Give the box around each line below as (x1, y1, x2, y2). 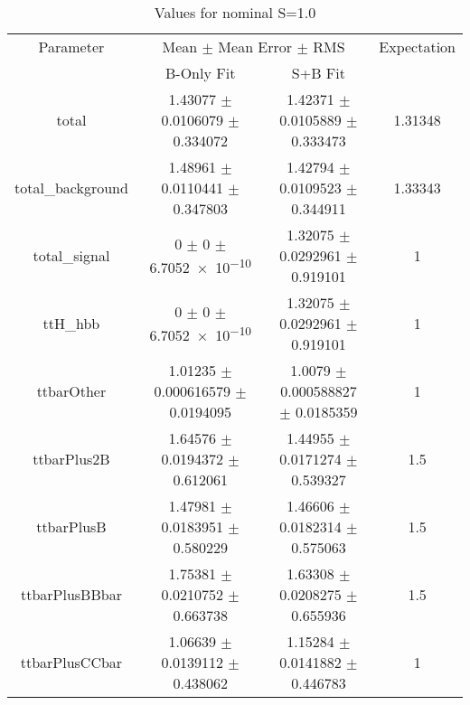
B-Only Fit (165, 62, 236, 83)
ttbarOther (36, 381, 107, 401)
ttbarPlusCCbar (20, 652, 123, 672)
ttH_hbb (42, 313, 100, 334)
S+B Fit (291, 62, 345, 83)
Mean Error (218, 36, 293, 57)
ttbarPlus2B (33, 448, 110, 469)
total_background (14, 177, 128, 198)
